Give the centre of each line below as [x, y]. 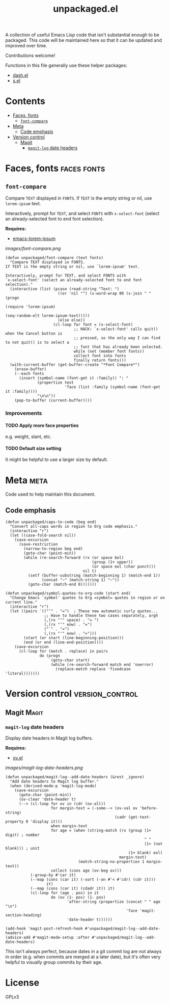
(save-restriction [38, 545]
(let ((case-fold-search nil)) [43, 535]
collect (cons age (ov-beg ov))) [86, 871]
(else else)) [72, 320]
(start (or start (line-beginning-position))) [74, 638]
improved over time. [26, 46]
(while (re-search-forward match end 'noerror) [102, 665]
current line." [21, 602]
